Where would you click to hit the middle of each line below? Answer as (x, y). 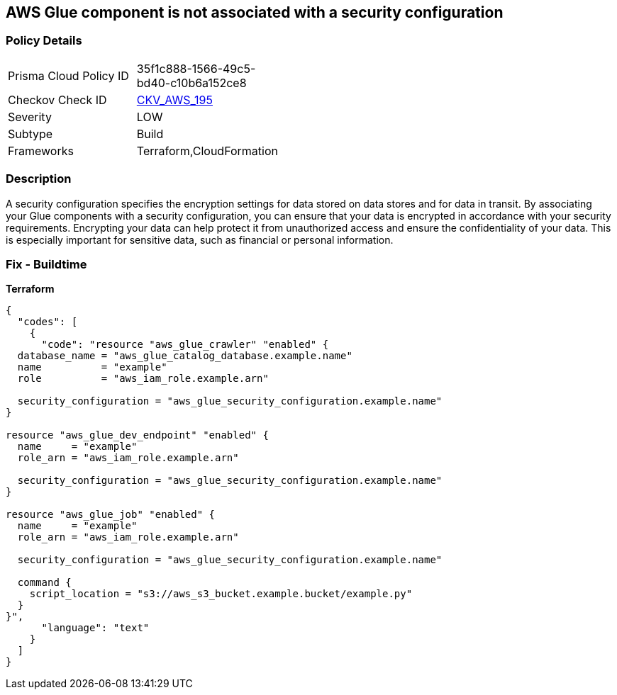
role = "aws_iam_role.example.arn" (143, 379)
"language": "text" (95, 628)
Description (39, 179)
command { (44, 583)
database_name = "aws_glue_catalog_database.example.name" (185, 356)
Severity (30, 117)
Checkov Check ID (57, 100)
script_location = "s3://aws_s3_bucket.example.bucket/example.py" (221, 594)
